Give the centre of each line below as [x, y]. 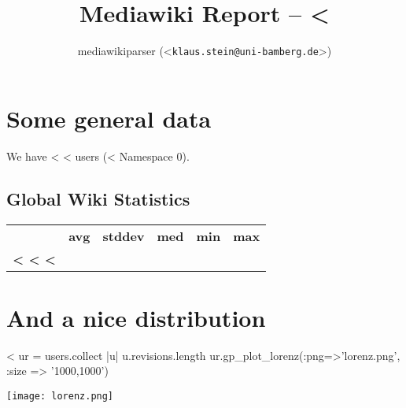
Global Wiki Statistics [98, 198]
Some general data [109, 118]
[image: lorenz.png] [60, 396]
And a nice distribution [136, 317]
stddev [124, 236]
